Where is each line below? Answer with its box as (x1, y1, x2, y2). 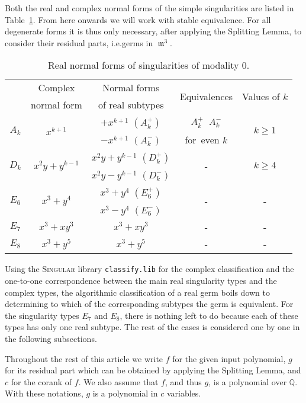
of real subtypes (98, 98, 164, 112)
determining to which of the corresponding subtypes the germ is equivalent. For (5, 298, 294, 310)
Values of (241, 89, 280, 103)
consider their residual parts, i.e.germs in (5, 36, 153, 49)
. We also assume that (78, 375, 159, 388)
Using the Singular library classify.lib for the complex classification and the (5, 263, 294, 275)
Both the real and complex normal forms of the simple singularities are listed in (5, 2, 294, 14)
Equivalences (179, 89, 233, 103)
